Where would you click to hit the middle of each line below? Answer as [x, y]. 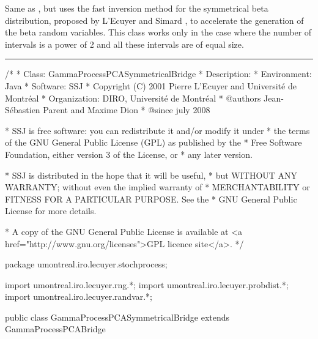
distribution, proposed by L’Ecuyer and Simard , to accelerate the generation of [154, 20]
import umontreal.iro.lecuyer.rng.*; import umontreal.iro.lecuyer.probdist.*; [147, 284]
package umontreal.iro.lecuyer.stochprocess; [86, 264]
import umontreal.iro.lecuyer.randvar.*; [79, 296]
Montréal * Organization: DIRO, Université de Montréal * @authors [133, 98]
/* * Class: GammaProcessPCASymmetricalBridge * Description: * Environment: [158, 74]
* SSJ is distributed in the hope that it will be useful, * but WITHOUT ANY [151, 175]
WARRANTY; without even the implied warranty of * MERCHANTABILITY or [157, 187]
